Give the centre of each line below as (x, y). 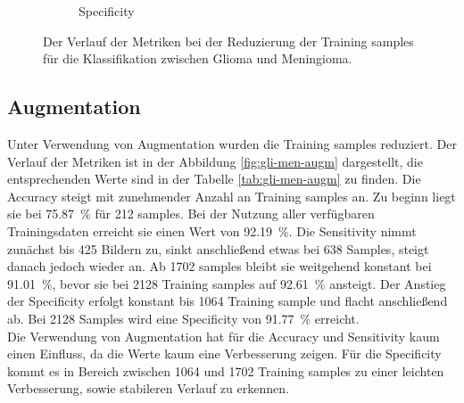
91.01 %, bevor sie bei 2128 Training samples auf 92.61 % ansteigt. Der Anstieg (227, 283)
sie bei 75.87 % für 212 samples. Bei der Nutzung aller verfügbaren (191, 214)
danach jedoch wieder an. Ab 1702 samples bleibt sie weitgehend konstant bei (220, 266)
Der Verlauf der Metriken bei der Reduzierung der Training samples (228, 41)
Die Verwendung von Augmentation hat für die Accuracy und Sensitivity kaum (224, 336)
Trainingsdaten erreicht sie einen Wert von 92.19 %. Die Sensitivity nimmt (212, 230)
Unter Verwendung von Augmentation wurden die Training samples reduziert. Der (232, 143)
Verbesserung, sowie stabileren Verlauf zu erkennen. (148, 388)
